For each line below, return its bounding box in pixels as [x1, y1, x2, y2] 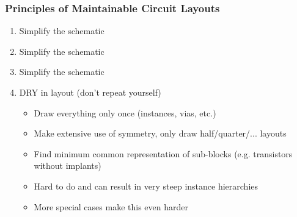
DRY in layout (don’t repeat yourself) [19, 86, 161, 98]
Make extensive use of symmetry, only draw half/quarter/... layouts [34, 127, 287, 140]
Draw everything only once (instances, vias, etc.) [34, 106, 216, 119]
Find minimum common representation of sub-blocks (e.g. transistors [34, 147, 293, 160]
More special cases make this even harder [34, 200, 188, 213]
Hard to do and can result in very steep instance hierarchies [34, 179, 258, 192]
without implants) [34, 159, 101, 172]
